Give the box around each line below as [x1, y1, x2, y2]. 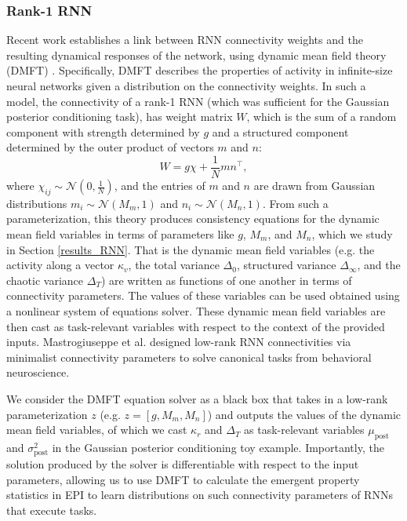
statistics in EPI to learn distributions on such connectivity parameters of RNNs [6, 486, 393, 503]
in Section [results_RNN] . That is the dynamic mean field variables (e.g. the [6, 241, 375, 257]
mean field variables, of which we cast [6, 421, 187, 438]
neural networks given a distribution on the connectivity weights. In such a [6, 78, 366, 93]
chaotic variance [6, 271, 84, 288]
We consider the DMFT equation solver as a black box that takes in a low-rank [6, 390, 388, 406]
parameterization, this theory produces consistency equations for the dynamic [6, 210, 380, 227]
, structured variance [236, 257, 336, 273]
